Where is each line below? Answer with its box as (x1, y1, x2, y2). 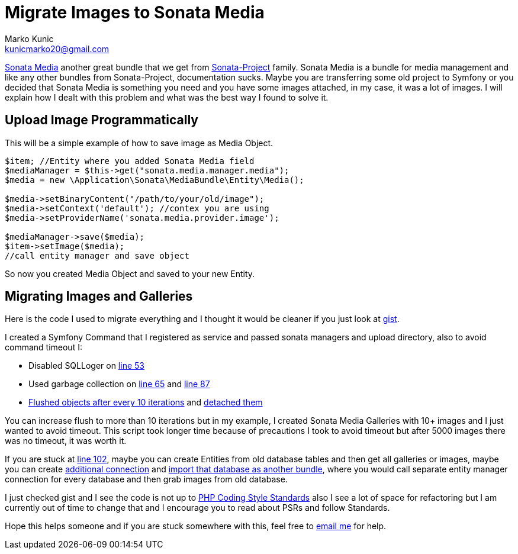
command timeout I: (5, 342, 82, 353)
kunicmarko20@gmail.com (5, 43, 110, 54)
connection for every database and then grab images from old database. (5, 474, 288, 485)
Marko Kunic (5, 33, 54, 44)
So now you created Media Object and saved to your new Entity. (5, 268, 255, 279)
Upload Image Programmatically (5, 112, 198, 128)
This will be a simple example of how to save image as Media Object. (5, 137, 274, 148)
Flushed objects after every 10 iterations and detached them (28, 397, 263, 408)
